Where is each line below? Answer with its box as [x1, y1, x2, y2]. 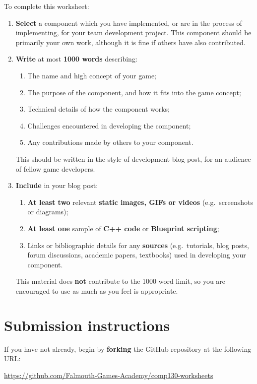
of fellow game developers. [15, 163, 95, 174]
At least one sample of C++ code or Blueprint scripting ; [27, 223, 219, 233]
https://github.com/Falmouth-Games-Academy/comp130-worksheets [4, 370, 213, 380]
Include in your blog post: [15, 180, 98, 191]
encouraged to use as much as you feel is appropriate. [15, 285, 178, 296]
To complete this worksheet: [4, 1, 89, 11]
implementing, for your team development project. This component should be [15, 27, 252, 38]
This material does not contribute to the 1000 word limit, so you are [15, 276, 226, 286]
